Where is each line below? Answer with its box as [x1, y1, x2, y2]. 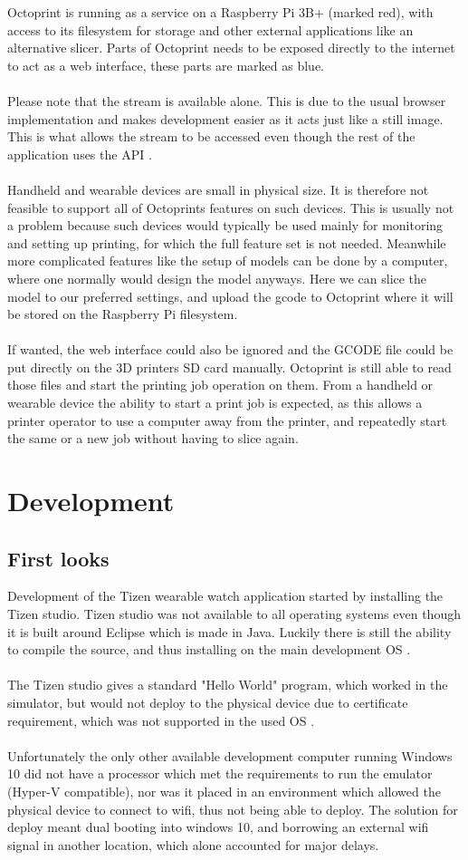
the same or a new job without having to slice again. [7, 429, 299, 448]
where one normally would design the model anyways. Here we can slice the [7, 268, 427, 287]
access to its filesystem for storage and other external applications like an [7, 20, 414, 39]
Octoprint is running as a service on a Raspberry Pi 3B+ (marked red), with [7, 3, 434, 21]
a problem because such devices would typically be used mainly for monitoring [7, 216, 444, 235]
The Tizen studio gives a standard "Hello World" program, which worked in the [7, 675, 448, 694]
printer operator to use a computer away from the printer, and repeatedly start [7, 411, 447, 430]
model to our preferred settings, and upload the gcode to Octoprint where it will [7, 286, 454, 305]
